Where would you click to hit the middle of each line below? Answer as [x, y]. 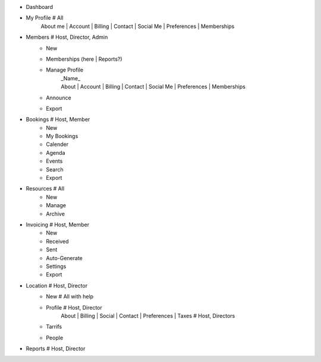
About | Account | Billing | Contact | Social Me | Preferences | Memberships [153, 87]
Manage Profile [64, 70]
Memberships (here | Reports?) [84, 59]
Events [54, 161]
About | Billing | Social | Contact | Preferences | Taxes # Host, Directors [148, 316]
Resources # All [45, 189]
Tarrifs [54, 327]
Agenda [56, 152]
